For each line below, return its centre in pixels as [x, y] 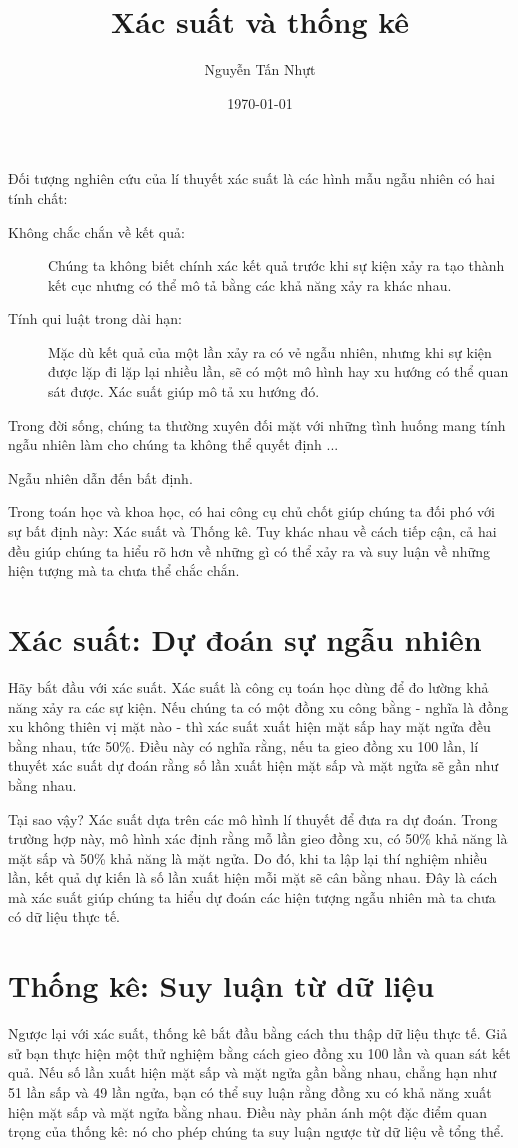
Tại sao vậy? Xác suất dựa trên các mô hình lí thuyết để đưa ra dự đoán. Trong [253, 818]
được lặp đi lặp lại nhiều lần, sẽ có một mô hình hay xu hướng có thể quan [278, 371]
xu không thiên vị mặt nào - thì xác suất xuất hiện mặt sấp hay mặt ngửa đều [249, 726]
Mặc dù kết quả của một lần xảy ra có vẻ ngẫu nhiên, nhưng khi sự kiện [270, 351]
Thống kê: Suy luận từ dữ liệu [221, 985]
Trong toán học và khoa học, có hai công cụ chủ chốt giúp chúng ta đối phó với [251, 511]
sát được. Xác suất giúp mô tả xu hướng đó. [184, 391]
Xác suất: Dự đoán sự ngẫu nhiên [245, 639]
